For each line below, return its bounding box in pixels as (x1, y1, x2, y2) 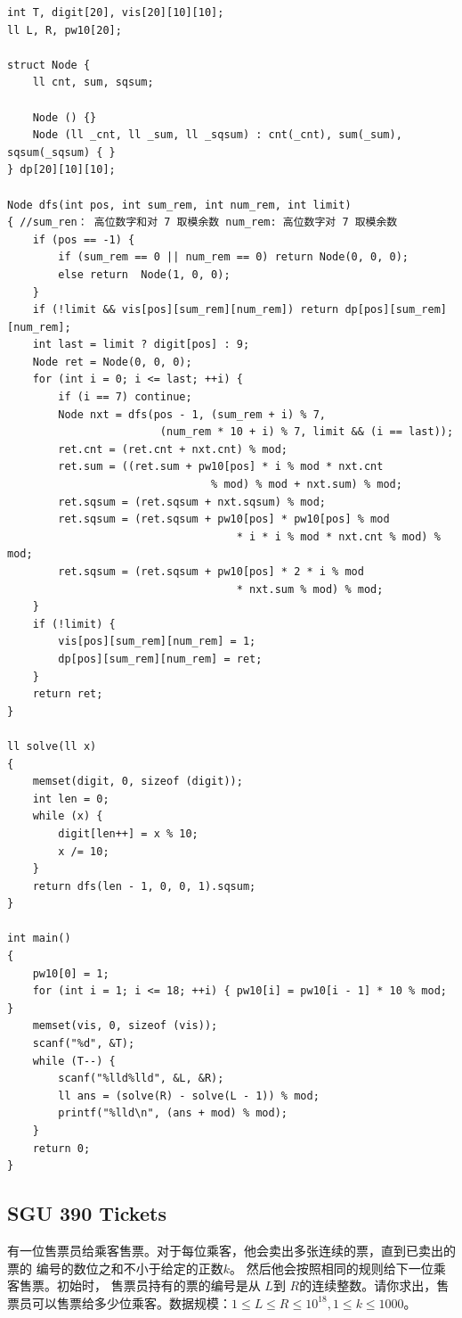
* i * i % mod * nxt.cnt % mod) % (236, 530, 441, 543)
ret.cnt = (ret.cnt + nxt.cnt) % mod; (58, 442, 288, 456)
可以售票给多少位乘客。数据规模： (31, 1293, 231, 1312)
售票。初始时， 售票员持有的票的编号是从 (19, 1276, 261, 1295)
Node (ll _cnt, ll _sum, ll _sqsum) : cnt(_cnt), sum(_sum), (32, 128, 402, 142)
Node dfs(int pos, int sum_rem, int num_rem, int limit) (7, 198, 352, 211)
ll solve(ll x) (7, 739, 97, 753)
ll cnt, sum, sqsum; (32, 76, 154, 89)
